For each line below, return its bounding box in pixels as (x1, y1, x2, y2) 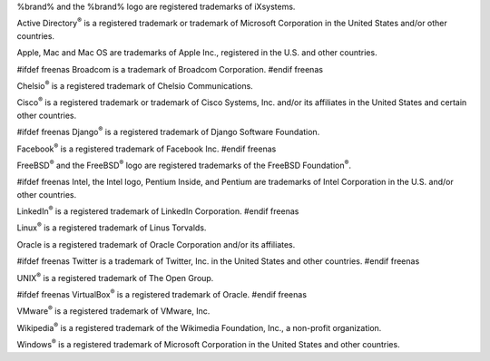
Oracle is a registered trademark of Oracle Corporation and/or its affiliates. (16, 239, 296, 249)
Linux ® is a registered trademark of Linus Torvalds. (16, 220, 207, 233)
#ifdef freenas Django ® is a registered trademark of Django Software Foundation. (16, 125, 320, 138)
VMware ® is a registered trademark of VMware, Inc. (16, 304, 211, 317)
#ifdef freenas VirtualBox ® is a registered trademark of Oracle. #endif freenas (16, 288, 308, 300)
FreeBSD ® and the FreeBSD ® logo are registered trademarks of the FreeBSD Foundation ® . (16, 159, 352, 171)
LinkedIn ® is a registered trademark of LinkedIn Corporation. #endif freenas (16, 204, 299, 217)
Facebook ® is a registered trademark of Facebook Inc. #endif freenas (16, 141, 277, 154)
